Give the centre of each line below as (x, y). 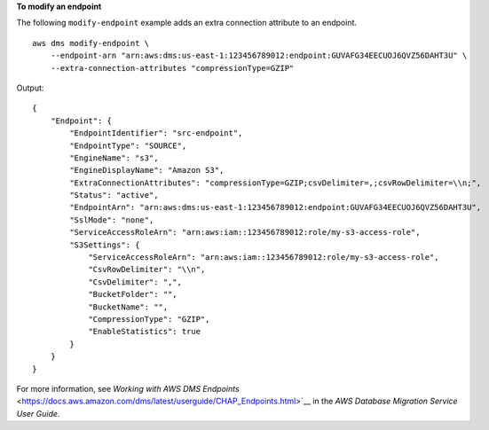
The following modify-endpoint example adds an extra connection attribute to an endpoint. (187, 23)
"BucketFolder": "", (133, 294)
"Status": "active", (114, 195)
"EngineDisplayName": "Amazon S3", (147, 170)
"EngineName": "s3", (114, 158)
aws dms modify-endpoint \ (91, 43)
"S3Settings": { (105, 245)
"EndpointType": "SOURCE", (128, 145)
